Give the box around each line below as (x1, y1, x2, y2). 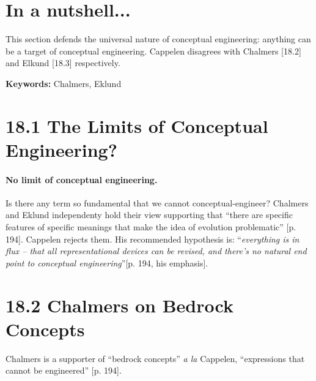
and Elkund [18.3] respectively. (6, 56, 120, 69)
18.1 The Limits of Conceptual (6, 113, 268, 138)
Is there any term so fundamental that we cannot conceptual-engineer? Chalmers (6, 196, 309, 209)
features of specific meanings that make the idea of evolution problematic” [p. (6, 221, 296, 233)
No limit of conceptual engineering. (6, 173, 158, 186)
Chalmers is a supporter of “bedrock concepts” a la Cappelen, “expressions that (6, 352, 305, 364)
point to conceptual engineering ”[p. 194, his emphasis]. (6, 256, 208, 269)
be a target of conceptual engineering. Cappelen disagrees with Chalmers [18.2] (6, 44, 301, 57)
